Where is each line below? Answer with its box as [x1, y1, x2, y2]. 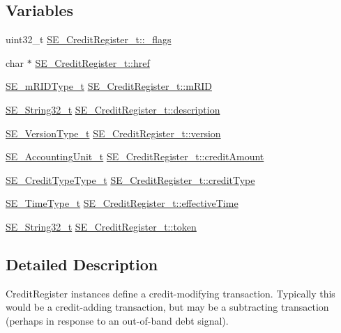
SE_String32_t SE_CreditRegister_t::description [6, 102, 220, 116]
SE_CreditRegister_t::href [35, 55, 150, 70]
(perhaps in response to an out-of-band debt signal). [6, 313, 229, 327]
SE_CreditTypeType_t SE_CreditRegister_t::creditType [6, 172, 255, 187]
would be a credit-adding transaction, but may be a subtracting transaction [6, 300, 329, 314]
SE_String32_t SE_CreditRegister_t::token [6, 219, 197, 233]
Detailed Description [6, 253, 158, 274]
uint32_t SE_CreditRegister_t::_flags [6, 32, 172, 47]
